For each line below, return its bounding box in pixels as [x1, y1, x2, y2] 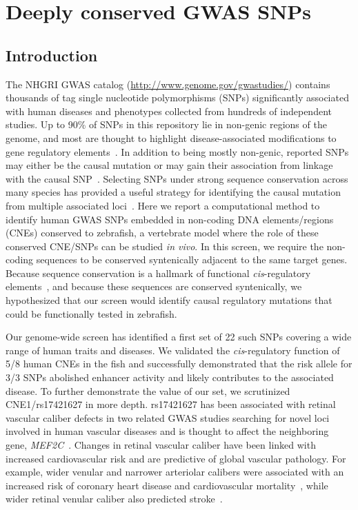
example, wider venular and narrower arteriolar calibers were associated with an [6, 465, 344, 479]
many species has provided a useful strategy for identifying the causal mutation [6, 185, 341, 199]
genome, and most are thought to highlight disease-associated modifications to [6, 130, 337, 145]
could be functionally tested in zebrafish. [6, 306, 177, 320]
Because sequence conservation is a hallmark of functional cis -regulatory [6, 265, 311, 280]
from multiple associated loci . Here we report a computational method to [6, 198, 320, 212]
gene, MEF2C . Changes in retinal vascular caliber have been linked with [6, 438, 316, 452]
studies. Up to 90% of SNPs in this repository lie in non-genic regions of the [6, 117, 327, 132]
